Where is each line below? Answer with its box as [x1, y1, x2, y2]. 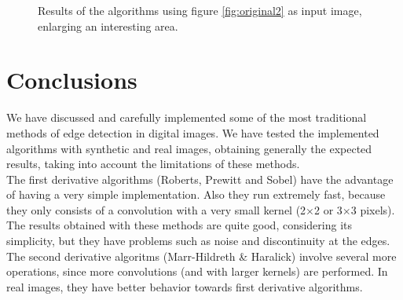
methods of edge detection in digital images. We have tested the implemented [6, 124, 379, 141]
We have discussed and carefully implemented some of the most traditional [6, 109, 367, 126]
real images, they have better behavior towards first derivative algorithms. [6, 278, 363, 295]
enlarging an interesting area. [38, 17, 178, 34]
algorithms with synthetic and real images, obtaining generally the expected [6, 140, 372, 156]
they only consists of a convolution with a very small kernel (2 [6, 201, 306, 218]
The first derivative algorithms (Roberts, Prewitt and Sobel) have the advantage [6, 170, 394, 187]
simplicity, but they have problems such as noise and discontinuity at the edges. [6, 232, 390, 249]
